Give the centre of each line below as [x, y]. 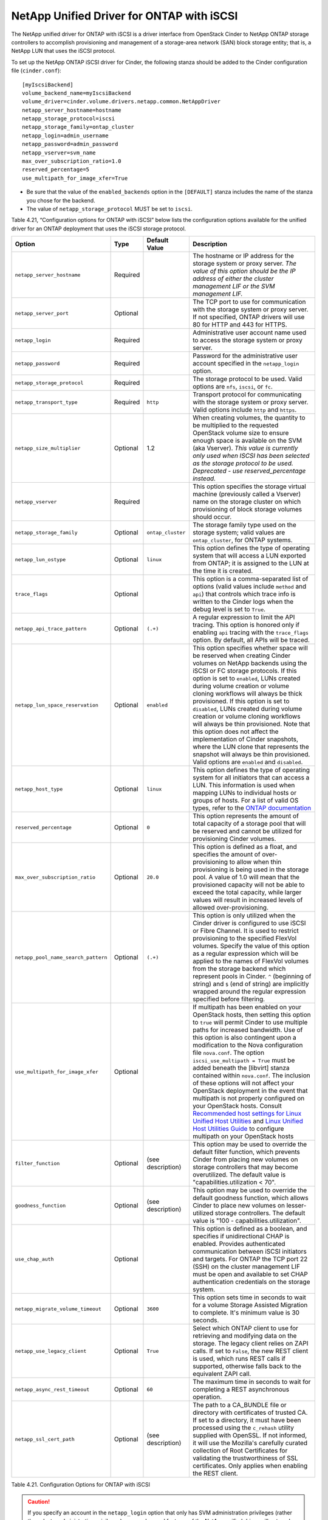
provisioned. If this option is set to [241, 701]
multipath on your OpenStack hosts [243, 1136]
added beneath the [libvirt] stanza [241, 1068]
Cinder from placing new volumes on [245, 1159]
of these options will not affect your [243, 1083]
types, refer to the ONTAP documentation [252, 808]
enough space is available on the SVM [247, 441]
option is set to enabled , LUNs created [246, 679]
